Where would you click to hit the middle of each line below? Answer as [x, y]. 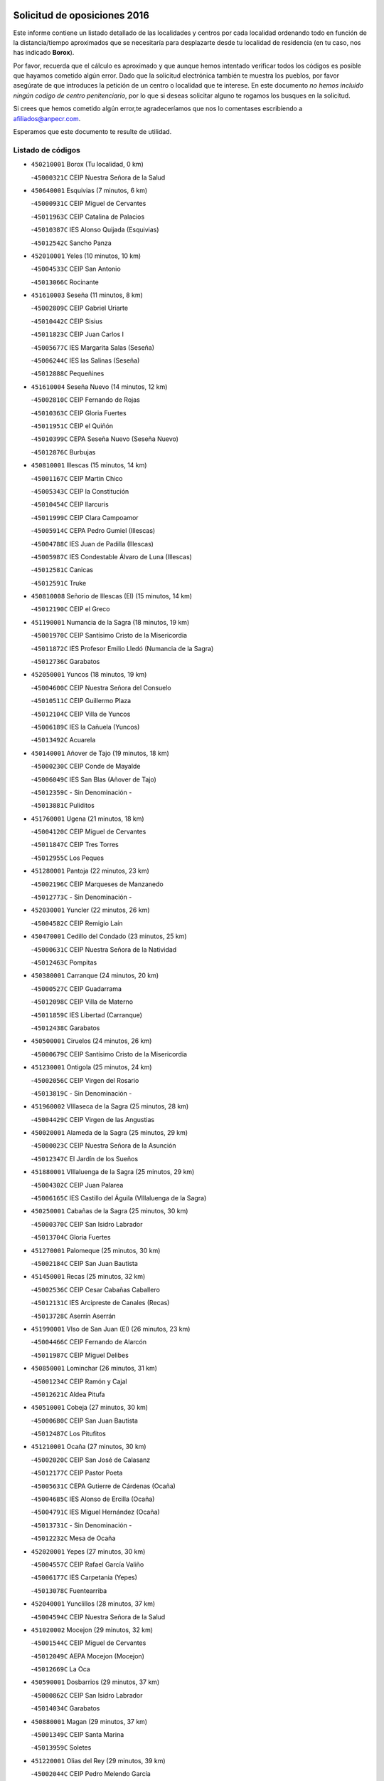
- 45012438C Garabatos [65, 1028]
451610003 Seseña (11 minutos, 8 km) [87, 295]
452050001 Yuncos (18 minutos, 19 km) [89, 675]
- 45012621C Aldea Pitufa [68, 1394]
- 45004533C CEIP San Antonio [76, 269]
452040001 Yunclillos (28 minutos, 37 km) [93, 1604]
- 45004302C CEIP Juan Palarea [77, 1185]
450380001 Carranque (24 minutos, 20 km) [95, 975]
